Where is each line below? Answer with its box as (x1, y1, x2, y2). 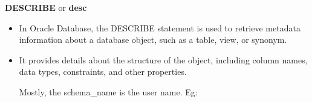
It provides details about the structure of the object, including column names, (19, 53, 308, 66)
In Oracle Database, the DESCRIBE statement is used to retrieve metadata (19, 21, 301, 34)
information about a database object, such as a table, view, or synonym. (19, 33, 287, 46)
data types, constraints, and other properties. (19, 65, 187, 78)
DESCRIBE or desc (5, 1, 87, 13)
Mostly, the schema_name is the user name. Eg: (19, 85, 198, 98)
